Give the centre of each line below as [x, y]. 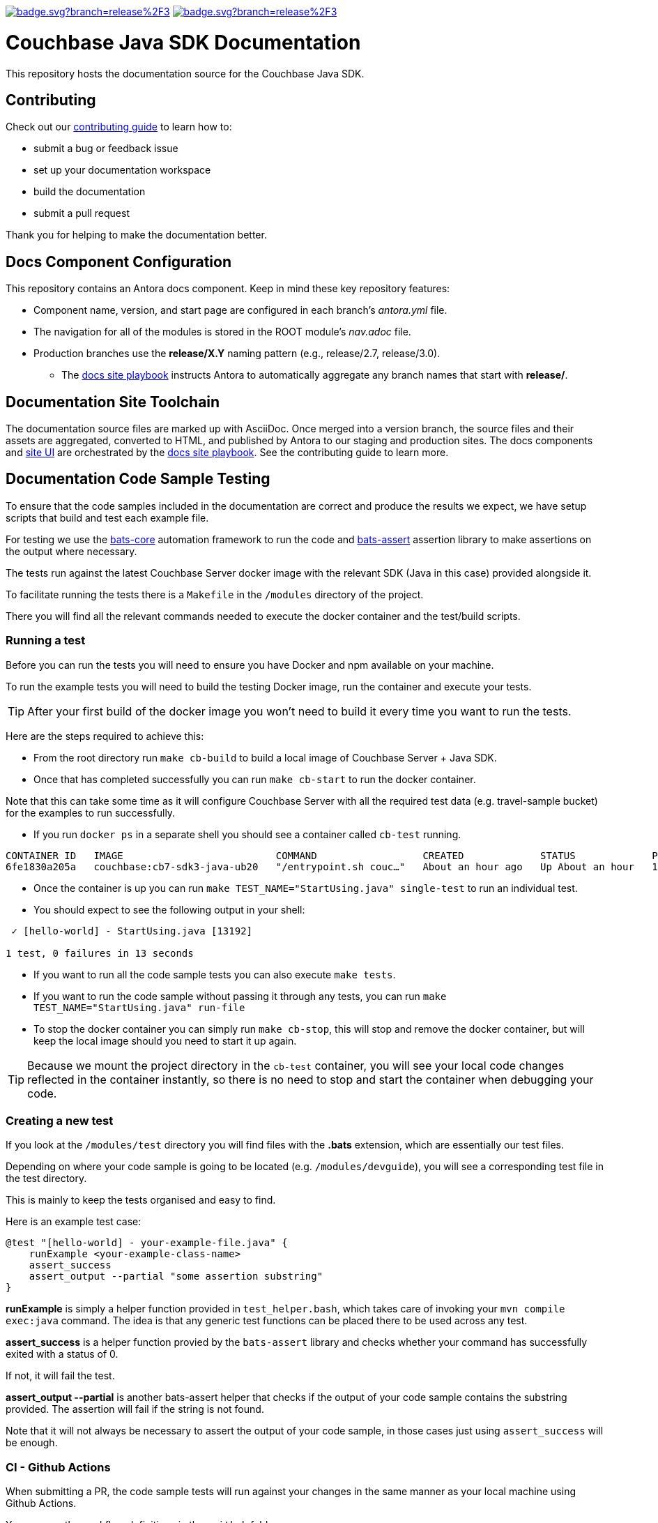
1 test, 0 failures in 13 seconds [100, 953]
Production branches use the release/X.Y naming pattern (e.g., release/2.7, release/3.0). [237, 354]
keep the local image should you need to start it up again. [165, 1040]
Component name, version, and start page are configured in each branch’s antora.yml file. [240, 310]
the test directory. [46, 1179]
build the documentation [90, 192]
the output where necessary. [71, 551]
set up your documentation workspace [122, 170]
